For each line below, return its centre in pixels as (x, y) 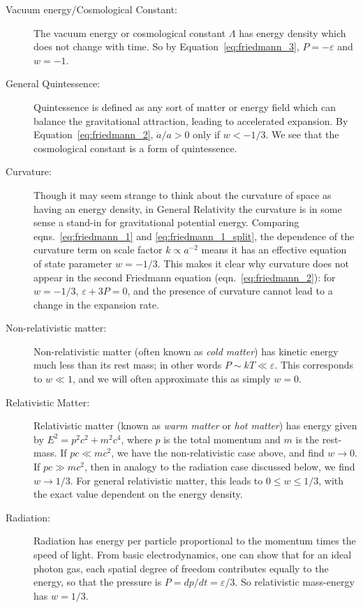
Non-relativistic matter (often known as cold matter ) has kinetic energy (186, 351)
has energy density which (292, 32)
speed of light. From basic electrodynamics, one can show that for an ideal (193, 554)
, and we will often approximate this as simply (171, 379)
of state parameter (73, 263)
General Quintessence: (53, 83)
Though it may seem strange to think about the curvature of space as (183, 194)
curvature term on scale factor (98, 250)
